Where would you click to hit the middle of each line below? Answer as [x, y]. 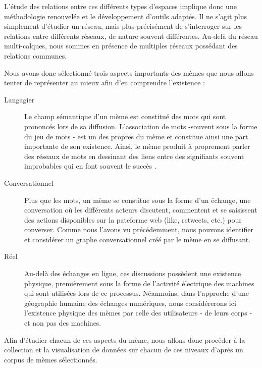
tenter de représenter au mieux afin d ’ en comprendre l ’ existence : [104, 83]
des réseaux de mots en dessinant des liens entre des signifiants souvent [134, 156]
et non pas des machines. [63, 323]
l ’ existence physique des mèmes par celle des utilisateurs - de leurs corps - [138, 313]
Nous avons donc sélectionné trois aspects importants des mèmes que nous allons [129, 72]
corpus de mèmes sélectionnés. [51, 359]
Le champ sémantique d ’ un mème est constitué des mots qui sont [125, 116]
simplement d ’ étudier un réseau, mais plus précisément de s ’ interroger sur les [123, 26]
